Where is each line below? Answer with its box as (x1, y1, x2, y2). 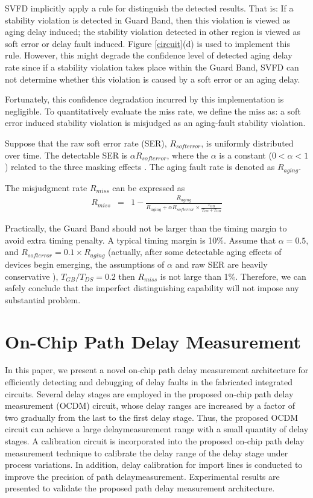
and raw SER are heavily (175, 257, 268, 270)
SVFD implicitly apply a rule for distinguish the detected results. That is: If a (5, 2, 294, 14)
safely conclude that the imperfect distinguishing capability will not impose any (5, 282, 299, 294)
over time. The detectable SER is (5, 148, 128, 161)
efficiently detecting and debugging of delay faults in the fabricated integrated (5, 376, 292, 388)
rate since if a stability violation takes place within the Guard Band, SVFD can (5, 60, 299, 73)
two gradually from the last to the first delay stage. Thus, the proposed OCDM (5, 411, 299, 423)
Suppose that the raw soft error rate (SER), (5, 136, 167, 149)
